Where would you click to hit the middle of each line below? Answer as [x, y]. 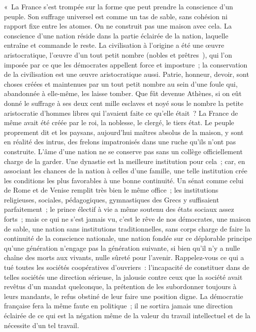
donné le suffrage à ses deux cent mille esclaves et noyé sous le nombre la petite [124, 103]
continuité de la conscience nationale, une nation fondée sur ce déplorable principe [128, 238]
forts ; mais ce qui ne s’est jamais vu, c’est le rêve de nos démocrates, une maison [128, 219]
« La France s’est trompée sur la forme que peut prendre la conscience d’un [119, 6]
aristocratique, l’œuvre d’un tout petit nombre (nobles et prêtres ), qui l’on [118, 54]
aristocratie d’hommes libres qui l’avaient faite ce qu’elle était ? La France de [121, 113]
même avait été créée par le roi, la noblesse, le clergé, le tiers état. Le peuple [119, 122]
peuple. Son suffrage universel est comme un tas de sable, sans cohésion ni [116, 16]
